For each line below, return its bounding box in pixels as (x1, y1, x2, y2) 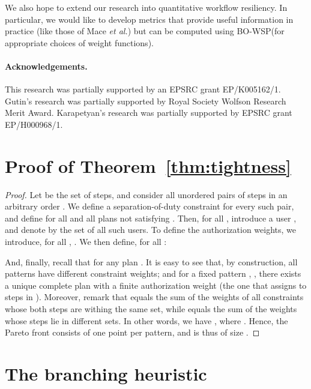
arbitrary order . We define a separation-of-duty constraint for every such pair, (5, 200, 294, 213)
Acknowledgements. (5, 59, 88, 72)
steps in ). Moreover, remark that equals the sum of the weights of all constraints (5, 291, 304, 303)
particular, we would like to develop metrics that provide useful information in (5, 13, 294, 25)
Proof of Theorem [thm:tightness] (5, 153, 291, 178)
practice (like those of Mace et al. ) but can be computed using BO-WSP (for (5, 25, 285, 37)
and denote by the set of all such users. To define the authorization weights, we (5, 223, 296, 236)
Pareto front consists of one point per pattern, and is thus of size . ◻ (5, 326, 260, 339)
